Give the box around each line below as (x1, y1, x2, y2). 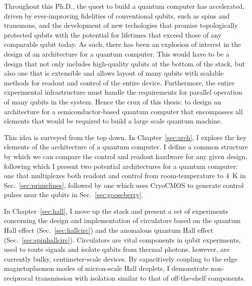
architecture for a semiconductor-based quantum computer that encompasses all (4, 106, 243, 116)
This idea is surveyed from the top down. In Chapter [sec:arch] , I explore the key (4, 132, 247, 142)
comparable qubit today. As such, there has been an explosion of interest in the (4, 39, 241, 49)
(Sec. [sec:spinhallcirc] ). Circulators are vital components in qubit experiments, (4, 234, 241, 245)
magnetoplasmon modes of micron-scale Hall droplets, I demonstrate (4, 263, 209, 273)
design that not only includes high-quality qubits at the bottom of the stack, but (4, 58, 245, 68)
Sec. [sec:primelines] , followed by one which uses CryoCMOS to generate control (4, 180, 244, 190)
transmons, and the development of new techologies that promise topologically (4, 20, 238, 30)
